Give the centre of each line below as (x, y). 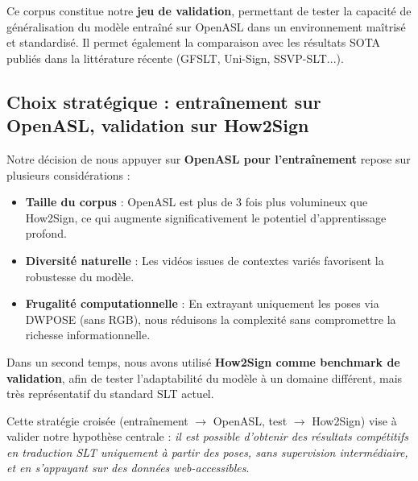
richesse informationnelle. (88, 335)
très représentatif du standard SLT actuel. (110, 394)
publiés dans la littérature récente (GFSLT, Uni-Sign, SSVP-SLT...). (175, 58)
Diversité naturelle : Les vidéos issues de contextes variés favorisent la (205, 260)
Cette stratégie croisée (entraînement (97, 420)
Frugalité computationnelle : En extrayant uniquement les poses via (202, 303)
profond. (46, 233)
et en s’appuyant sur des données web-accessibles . (128, 468)
